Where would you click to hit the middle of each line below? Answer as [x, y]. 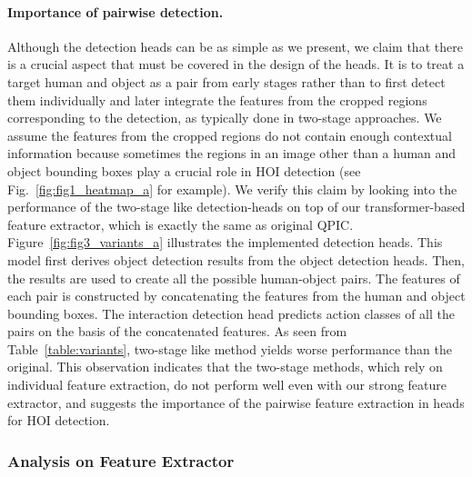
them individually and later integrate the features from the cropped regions [217, 99]
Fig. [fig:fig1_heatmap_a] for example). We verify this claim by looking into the [232, 189]
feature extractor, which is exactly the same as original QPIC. [181, 224]
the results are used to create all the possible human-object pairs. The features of [234, 278]
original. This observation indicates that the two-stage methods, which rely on [225, 367]
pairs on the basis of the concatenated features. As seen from [177, 331]
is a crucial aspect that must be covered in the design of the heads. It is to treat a [236, 64]
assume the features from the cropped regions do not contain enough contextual [230, 135]
